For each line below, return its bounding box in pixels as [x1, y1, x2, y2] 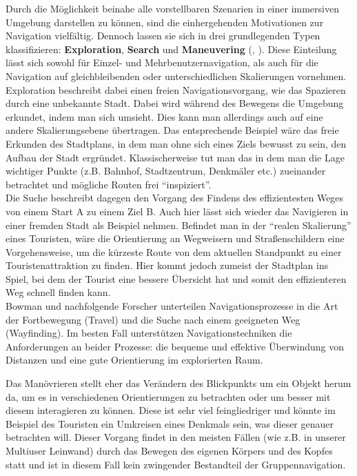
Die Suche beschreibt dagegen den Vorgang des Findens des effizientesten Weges [6, 190, 344, 205]
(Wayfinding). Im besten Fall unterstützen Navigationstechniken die [6, 326, 292, 340]
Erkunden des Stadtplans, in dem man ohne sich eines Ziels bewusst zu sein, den [6, 136, 347, 150]
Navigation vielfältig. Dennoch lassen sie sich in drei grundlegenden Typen [6, 28, 320, 43]
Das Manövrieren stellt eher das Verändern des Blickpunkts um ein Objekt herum [6, 376, 351, 390]
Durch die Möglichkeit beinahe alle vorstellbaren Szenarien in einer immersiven [6, 1, 339, 15]
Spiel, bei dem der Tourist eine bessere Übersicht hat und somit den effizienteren [6, 271, 347, 286]
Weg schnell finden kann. [6, 285, 111, 299]
